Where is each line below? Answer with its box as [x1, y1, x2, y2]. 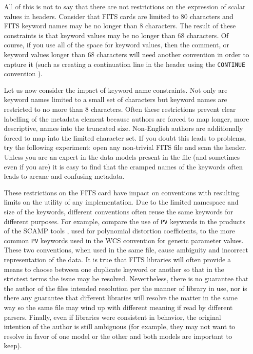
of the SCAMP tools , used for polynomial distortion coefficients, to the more [4, 226, 235, 236]
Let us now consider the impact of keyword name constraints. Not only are [4, 84, 228, 95]
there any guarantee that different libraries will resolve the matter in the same [4, 292, 238, 303]
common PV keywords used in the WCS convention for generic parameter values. [4, 235, 244, 245]
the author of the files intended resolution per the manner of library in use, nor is [4, 283, 247, 293]
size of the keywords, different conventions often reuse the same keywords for [4, 206, 233, 216]
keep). [4, 340, 22, 351]
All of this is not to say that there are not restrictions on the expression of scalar [4, 1, 246, 11]
